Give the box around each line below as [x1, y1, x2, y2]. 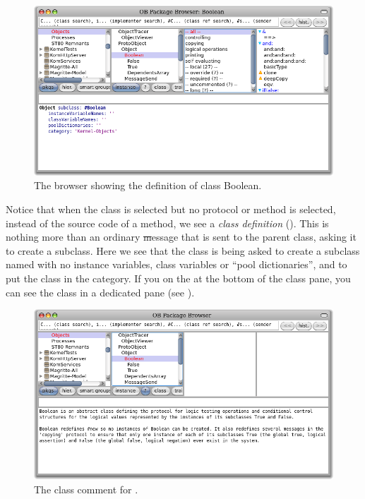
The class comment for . [34, 481, 138, 496]
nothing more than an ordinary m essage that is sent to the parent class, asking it [6, 229, 357, 244]
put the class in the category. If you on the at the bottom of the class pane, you [6, 271, 351, 286]
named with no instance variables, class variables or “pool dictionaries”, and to [6, 257, 347, 272]
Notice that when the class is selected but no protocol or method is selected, [6, 202, 336, 217]
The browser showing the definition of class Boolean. [34, 178, 262, 193]
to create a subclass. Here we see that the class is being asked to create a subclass [6, 243, 360, 258]
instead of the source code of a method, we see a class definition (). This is [6, 215, 329, 230]
